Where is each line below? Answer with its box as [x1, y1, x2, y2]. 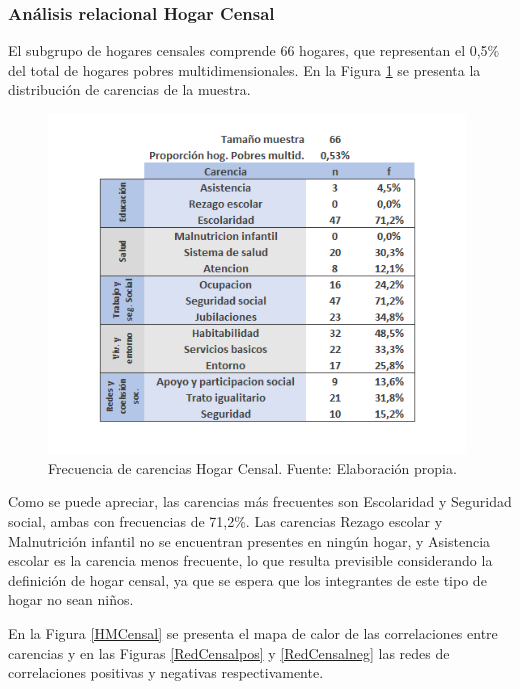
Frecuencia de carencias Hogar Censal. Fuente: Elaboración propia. [48, 457, 457, 478]
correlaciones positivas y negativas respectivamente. [8, 662, 324, 683]
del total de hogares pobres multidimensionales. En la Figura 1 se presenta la [8, 59, 481, 80]
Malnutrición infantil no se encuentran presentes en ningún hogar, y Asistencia [8, 530, 491, 551]
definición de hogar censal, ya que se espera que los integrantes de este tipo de [8, 569, 487, 590]
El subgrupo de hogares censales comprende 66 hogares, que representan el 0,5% [8, 40, 500, 61]
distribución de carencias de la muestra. [8, 79, 251, 100]
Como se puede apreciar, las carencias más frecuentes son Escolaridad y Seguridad [8, 491, 512, 512]
